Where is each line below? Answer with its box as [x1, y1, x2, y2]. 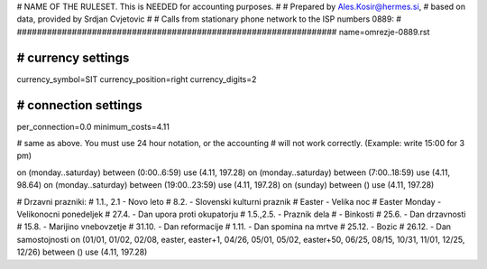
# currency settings [16, 50, 130, 65]
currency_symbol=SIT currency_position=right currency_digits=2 [16, 73, 257, 85]
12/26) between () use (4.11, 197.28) [16, 246, 148, 257]
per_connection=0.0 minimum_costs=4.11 [16, 121, 170, 132]
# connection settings [16, 97, 143, 113]
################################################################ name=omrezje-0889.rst [16, 26, 430, 37]
